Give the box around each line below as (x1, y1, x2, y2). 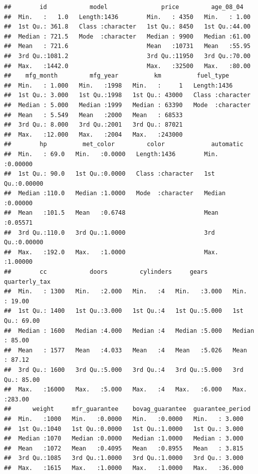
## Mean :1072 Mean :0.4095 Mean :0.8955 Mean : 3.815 (4, 444, 244, 452)
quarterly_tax (4, 278, 51, 285)
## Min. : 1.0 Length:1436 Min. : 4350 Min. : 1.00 (4, 13, 251, 21)
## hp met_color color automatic (4, 141, 244, 148)
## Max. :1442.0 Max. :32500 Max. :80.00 (4, 62, 251, 70)
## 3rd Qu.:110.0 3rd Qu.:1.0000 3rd (4, 229, 215, 236)
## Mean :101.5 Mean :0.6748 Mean (4, 209, 219, 217)
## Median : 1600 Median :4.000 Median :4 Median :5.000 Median (4, 327, 255, 334)
